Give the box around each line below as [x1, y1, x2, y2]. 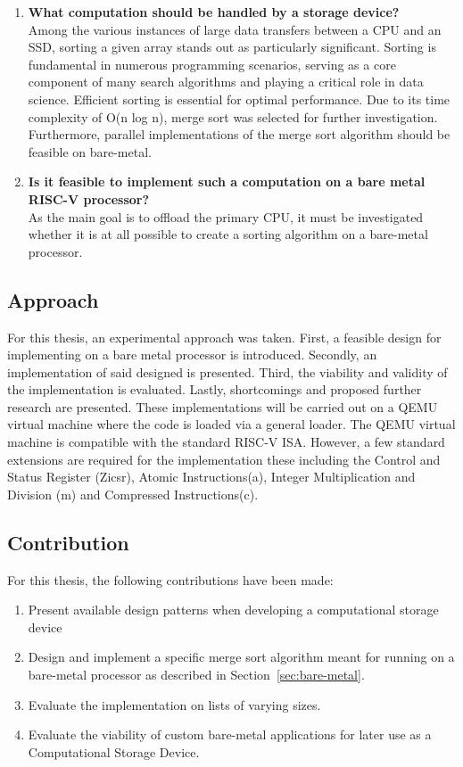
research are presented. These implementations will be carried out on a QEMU [7, 397, 438, 416]
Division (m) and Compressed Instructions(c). [7, 484, 259, 503]
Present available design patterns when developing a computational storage [28, 600, 439, 619]
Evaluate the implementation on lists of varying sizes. [28, 695, 321, 713]
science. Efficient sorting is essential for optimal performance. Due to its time [28, 89, 451, 108]
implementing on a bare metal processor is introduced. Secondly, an [7, 345, 377, 364]
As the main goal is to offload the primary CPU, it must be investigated [28, 207, 424, 226]
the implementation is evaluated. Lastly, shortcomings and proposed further [7, 380, 422, 399]
